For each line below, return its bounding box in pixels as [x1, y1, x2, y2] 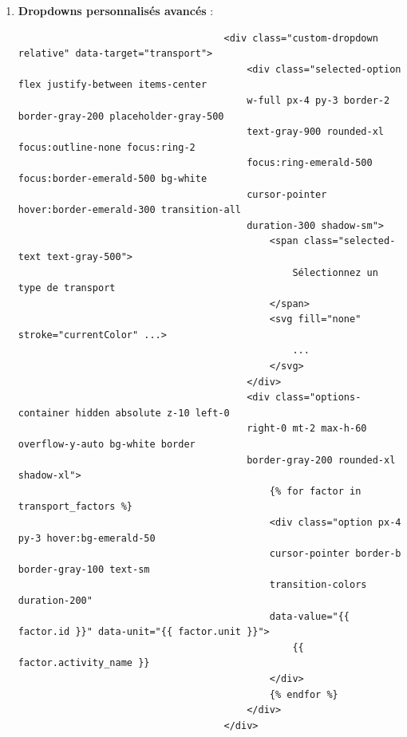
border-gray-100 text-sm [18, 563, 150, 575]
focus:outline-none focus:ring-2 [18, 141, 196, 153]
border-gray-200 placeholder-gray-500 [18, 110, 224, 122]
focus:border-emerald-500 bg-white [18, 172, 207, 184]
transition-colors [269, 579, 367, 591]
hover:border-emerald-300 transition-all [18, 204, 241, 216]
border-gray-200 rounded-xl [247, 454, 396, 466]
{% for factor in [269, 485, 362, 497]
